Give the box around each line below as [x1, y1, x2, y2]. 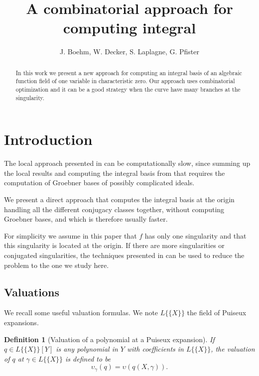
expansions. [4, 317, 39, 327]
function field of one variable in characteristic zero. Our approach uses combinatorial [15, 77, 235, 85]
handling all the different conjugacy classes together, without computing [4, 204, 225, 214]
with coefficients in [127, 344, 184, 354]
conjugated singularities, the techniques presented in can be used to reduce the [4, 250, 245, 260]
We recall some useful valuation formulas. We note [4, 307, 158, 318]
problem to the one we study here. [4, 259, 109, 270]
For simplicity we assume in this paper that [4, 230, 137, 241]
